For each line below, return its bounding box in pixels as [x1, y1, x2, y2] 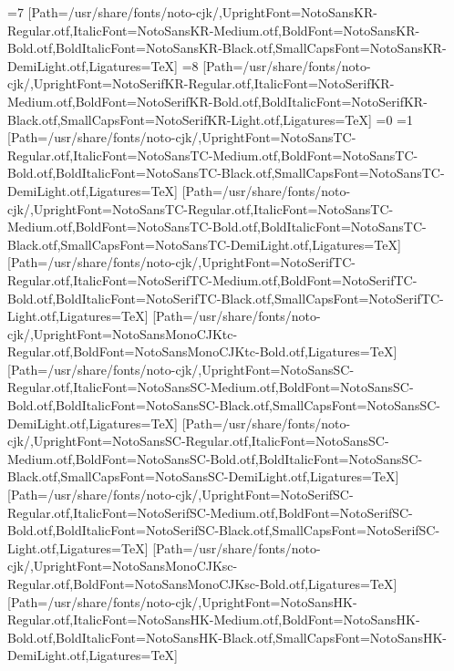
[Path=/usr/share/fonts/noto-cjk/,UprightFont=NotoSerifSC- [7, 485, 354, 504]
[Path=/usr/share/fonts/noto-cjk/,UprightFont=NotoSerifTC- [7, 253, 356, 272]
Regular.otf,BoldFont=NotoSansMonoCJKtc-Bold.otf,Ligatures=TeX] [7, 342, 397, 361]
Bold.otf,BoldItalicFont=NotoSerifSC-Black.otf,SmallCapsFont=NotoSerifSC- [7, 521, 440, 540]
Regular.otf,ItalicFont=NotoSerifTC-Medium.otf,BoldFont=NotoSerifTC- [7, 270, 418, 289]
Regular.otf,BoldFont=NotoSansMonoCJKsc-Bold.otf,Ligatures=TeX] [7, 574, 397, 593]
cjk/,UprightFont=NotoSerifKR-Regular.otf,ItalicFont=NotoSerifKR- [7, 74, 395, 93]
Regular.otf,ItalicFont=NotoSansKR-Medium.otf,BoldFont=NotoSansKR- [7, 20, 420, 39]
